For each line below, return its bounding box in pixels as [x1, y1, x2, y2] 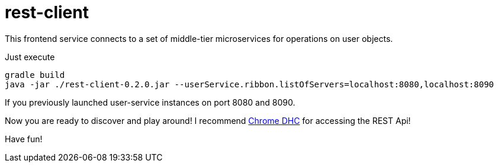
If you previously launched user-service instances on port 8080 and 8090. [5, 97, 295, 107]
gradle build [5, 70, 65, 80]
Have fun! [5, 133, 43, 144]
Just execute [5, 51, 55, 62]
